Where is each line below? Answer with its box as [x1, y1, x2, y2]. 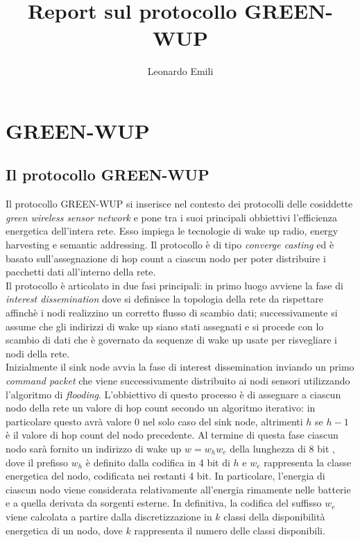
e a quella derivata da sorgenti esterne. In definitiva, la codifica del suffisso [6, 496, 322, 510]
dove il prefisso [6, 455, 69, 469]
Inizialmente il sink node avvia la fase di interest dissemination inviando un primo [6, 359, 354, 374]
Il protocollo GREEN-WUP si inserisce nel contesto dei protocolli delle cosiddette [6, 196, 353, 211]
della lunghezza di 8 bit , [230, 441, 335, 455]
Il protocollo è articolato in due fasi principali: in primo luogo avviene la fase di [6, 278, 343, 292]
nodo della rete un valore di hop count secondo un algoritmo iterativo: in [6, 400, 316, 415]
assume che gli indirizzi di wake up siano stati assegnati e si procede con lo [6, 319, 324, 333]
